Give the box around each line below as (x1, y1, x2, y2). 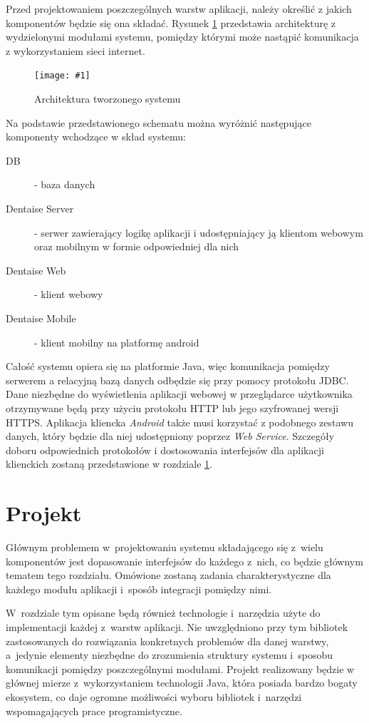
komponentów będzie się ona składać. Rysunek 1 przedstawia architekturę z (6, 15, 336, 30)
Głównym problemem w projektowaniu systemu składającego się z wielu (6, 540, 323, 555)
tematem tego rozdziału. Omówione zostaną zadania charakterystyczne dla (6, 568, 331, 583)
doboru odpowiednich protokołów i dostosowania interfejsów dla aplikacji (6, 442, 324, 457)
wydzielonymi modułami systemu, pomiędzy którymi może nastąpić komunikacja (6, 29, 359, 44)
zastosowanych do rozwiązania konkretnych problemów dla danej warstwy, (6, 633, 329, 648)
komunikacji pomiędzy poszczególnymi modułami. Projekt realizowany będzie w (6, 661, 355, 676)
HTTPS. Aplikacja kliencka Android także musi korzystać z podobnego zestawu (6, 414, 354, 429)
